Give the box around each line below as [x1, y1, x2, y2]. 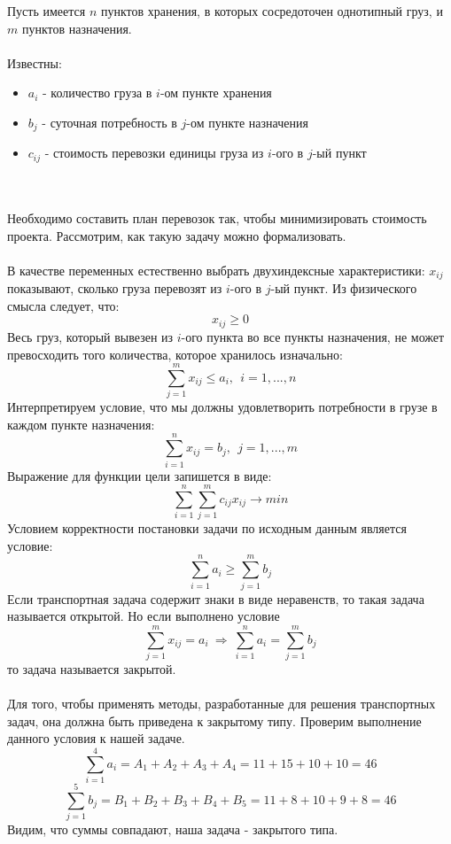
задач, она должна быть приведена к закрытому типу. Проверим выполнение [7, 711, 422, 730]
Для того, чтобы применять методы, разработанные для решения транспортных [7, 694, 436, 713]
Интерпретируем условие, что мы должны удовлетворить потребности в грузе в [7, 398, 438, 416]
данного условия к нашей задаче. [7, 729, 185, 747]
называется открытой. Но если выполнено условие [7, 607, 280, 625]
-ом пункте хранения [159, 83, 272, 102]
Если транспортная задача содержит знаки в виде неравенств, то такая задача [7, 589, 424, 608]
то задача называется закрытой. [7, 659, 176, 678]
